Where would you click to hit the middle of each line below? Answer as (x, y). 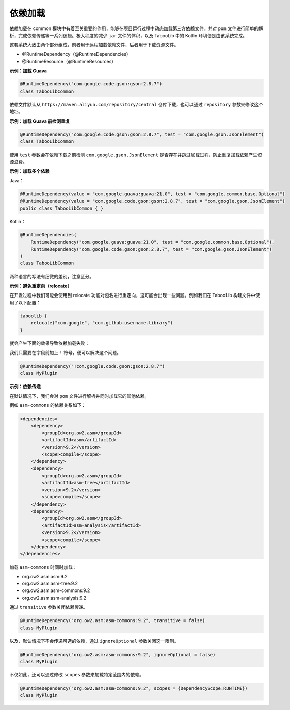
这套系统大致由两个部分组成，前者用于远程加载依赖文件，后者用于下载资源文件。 (94, 45)
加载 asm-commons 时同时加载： (43, 567)
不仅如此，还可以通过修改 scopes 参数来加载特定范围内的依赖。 (77, 674)
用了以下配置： (25, 302)
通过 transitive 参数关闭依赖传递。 (49, 607)
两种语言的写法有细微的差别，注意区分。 (52, 277)
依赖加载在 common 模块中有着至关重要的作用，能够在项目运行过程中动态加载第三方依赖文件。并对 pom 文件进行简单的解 (136, 28)
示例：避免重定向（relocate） (41, 286)
